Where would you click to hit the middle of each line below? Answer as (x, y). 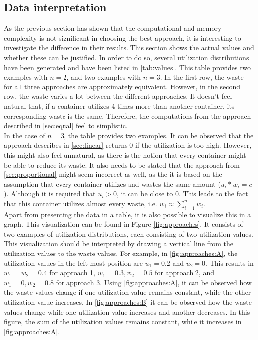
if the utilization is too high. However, (193, 145)
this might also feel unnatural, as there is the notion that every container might (125, 154)
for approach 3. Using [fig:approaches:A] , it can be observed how (154, 282)
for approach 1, (72, 273)
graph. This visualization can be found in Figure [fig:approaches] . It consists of (124, 224)
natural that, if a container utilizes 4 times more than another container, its (119, 106)
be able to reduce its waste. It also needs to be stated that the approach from (122, 164)
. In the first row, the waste (202, 77)
